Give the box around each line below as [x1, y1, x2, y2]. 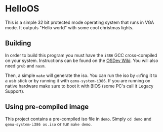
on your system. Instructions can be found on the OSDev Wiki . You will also [5, 58, 159, 64]
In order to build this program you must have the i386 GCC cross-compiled [5, 52, 157, 58]
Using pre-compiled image [5, 103, 89, 111]
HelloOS [5, 3, 40, 14]
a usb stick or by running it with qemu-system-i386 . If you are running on [5, 77, 151, 83]
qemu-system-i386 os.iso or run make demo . [5, 121, 92, 127]
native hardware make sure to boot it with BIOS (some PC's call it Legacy [5, 83, 154, 89]
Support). [5, 88, 25, 94]
